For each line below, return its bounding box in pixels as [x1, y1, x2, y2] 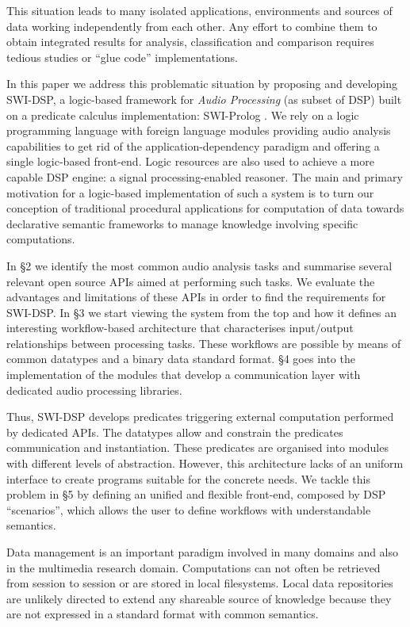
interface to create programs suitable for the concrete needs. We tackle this [6, 470, 370, 487]
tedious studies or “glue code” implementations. [6, 48, 238, 65]
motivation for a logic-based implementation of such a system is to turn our [6, 184, 374, 201]
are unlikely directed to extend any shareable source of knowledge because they [6, 590, 392, 606]
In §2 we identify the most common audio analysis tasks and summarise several [6, 257, 393, 273]
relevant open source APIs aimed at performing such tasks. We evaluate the [6, 273, 375, 289]
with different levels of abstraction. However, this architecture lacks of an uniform [6, 455, 404, 472]
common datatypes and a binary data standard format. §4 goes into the [6, 350, 355, 367]
